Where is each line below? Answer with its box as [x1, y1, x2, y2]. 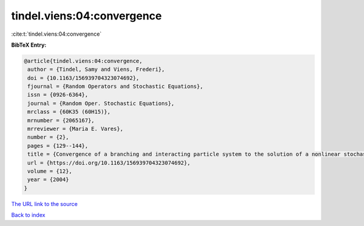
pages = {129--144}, [27, 142, 89, 149]
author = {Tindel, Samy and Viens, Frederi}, [27, 66, 165, 73]
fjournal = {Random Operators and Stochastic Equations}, [27, 83, 203, 90]
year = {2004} [27, 176, 69, 183]
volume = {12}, [27, 168, 73, 174]
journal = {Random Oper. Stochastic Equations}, [27, 100, 175, 107]
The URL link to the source [11, 200, 78, 207]
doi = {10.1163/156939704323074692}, [27, 75, 140, 81]
